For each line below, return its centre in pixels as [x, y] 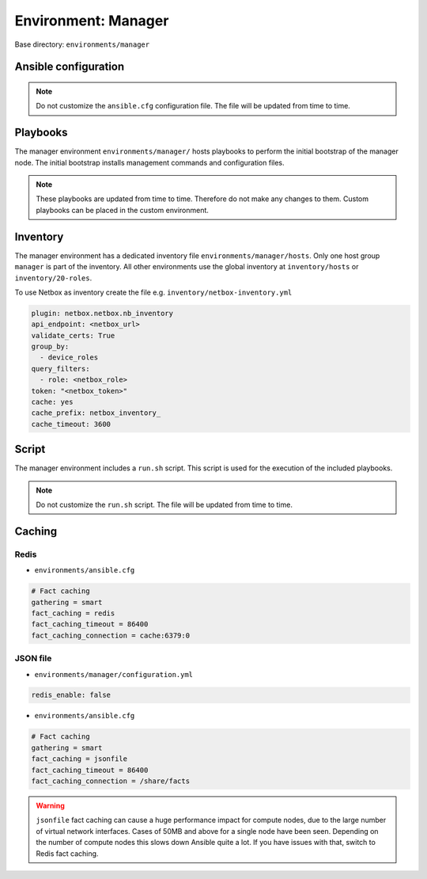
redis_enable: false [71, 695]
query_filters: [60, 369]
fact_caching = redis [73, 613]
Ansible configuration [70, 67]
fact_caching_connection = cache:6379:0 [110, 635]
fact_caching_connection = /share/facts [110, 781]
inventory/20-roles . [53, 278]
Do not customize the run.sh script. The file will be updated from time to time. [164, 505]
